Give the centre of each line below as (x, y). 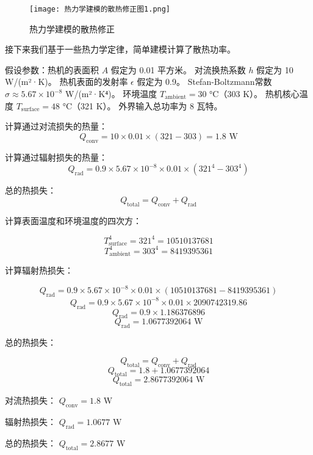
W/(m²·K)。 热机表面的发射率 (67, 82)
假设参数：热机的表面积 (52, 69)
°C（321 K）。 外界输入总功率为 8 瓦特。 (142, 105)
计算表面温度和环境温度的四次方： (73, 220)
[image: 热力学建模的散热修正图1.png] (100, 9)
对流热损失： (31, 400)
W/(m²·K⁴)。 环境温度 (111, 94)
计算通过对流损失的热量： (56, 126)
